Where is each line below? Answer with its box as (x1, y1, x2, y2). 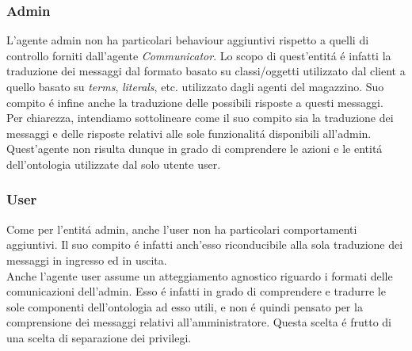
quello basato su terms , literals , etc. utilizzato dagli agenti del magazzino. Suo (6, 78, 384, 94)
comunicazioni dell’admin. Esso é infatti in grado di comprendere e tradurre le (6, 283, 386, 299)
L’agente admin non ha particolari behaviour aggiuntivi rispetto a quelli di (6, 32, 369, 48)
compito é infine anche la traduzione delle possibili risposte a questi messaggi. (6, 93, 383, 110)
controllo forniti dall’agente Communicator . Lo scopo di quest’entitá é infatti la (6, 47, 391, 63)
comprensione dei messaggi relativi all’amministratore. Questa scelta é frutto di (6, 314, 391, 330)
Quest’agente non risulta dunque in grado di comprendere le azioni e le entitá (6, 140, 383, 157)
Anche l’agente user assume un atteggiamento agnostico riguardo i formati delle (6, 267, 393, 284)
